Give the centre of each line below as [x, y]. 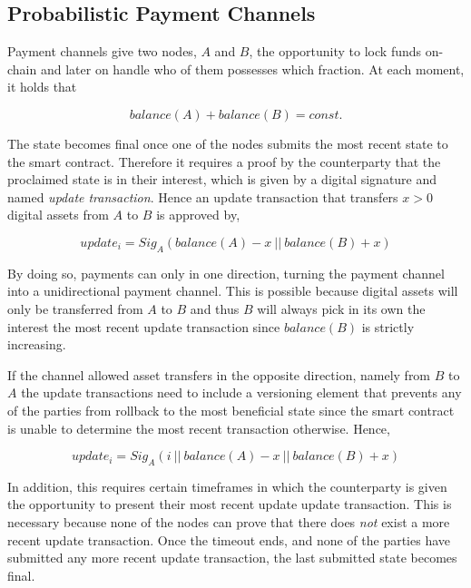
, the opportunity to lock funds [335, 51]
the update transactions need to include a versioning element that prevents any [241, 392]
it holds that [42, 87]
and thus [215, 308]
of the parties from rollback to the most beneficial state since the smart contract [231, 410]
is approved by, [198, 215]
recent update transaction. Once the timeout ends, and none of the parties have [229, 539]
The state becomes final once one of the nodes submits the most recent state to [228, 143]
